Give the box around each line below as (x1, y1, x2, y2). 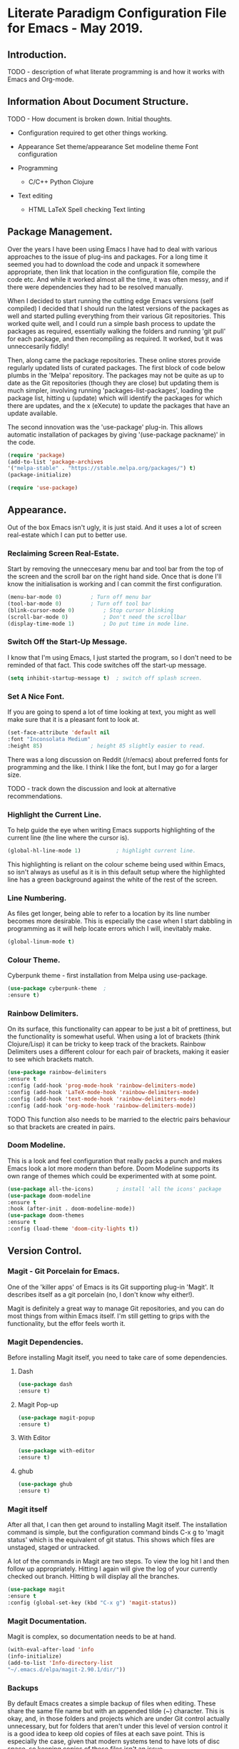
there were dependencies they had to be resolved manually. (7, 282, 184, 291)
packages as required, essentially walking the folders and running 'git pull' (7, 327, 226, 335)
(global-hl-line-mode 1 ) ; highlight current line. (7, 847, 196, 854)
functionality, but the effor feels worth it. (7, 1319, 126, 1327)
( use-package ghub (17, 1481, 73, 1488)
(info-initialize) (7, 1653, 62, 1660)
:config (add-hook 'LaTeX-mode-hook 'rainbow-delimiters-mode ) (7, 1088, 200, 1096)
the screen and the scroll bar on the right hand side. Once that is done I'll (7, 572, 223, 581)
